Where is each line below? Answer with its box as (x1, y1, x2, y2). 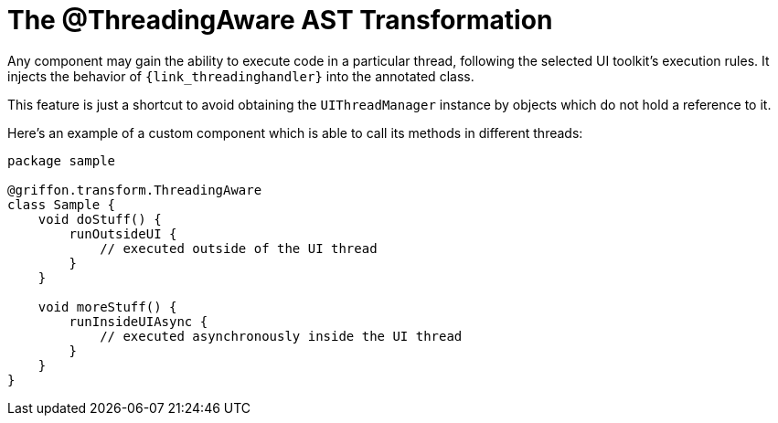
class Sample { (7, 196, 116, 212)
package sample (7, 153, 116, 168)
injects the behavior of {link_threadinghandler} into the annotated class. (7, 68, 474, 84)
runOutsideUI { (69, 226, 177, 241)
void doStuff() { (37, 211, 162, 227)
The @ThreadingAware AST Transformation (7, 5, 553, 36)
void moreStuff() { (37, 299, 177, 314)
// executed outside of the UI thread (100, 240, 378, 256)
